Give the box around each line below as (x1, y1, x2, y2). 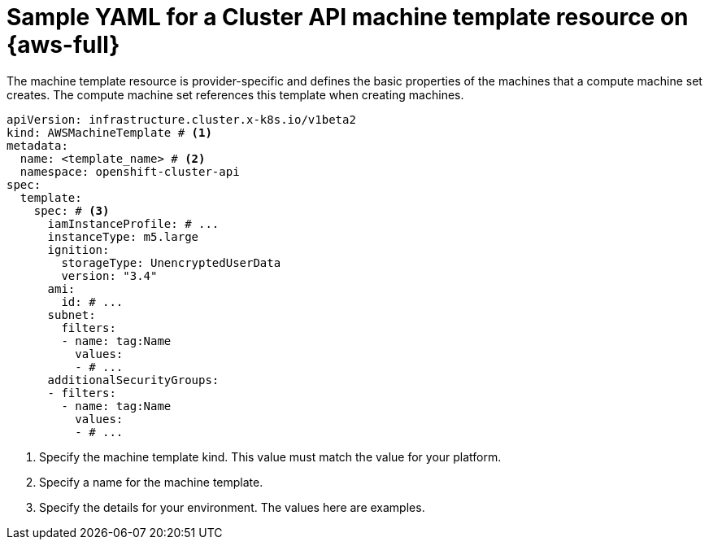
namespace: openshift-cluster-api (20, 164, 240, 178)
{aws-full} (7, 31, 120, 59)
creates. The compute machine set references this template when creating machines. (7, 87, 464, 102)
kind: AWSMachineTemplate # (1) (7, 125, 212, 139)
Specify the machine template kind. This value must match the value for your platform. (39, 449, 502, 464)
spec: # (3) (33, 203, 110, 217)
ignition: (47, 242, 110, 256)
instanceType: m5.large (47, 229, 199, 243)
